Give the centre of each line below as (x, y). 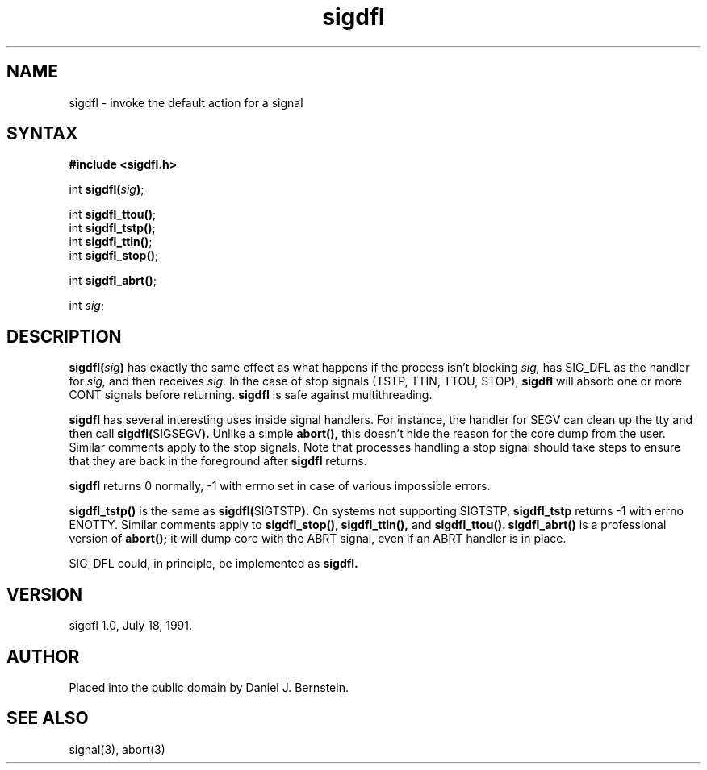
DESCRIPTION (64, 336)
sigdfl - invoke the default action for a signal (186, 102)
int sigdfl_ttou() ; (113, 214)
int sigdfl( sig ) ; (107, 189)
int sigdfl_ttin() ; (111, 242)
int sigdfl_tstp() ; (112, 228)
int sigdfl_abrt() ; (113, 281)
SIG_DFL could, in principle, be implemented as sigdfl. (213, 564)
